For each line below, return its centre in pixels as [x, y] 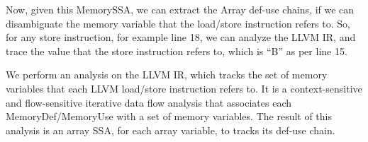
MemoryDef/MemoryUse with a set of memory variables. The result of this [169, 116]
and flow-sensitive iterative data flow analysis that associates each [149, 102]
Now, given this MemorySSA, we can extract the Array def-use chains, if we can [180, 9]
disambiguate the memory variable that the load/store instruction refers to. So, [178, 23]
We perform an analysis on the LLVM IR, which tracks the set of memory [167, 75]
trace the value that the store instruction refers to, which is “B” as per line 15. [177, 51]
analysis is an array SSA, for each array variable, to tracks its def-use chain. [171, 130]
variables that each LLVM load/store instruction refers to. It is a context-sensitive [184, 88]
